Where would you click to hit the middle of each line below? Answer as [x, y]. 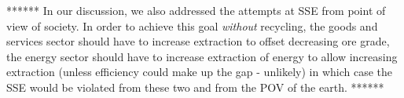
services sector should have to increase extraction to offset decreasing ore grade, [198, 41]
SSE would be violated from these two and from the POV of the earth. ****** [195, 87]
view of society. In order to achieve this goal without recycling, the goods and [192, 25]
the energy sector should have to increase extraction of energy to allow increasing [202, 56]
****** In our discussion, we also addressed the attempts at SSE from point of [196, 10]
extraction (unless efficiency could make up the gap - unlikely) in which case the [200, 72]
